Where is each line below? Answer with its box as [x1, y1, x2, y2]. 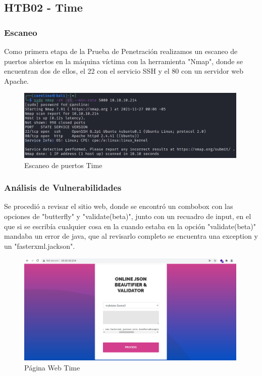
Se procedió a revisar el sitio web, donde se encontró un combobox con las [4, 201, 233, 211]
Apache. [4, 75, 29, 86]
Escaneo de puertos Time [24, 159, 102, 170]
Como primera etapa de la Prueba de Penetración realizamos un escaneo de [4, 46, 238, 56]
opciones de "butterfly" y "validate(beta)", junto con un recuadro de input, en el [4, 211, 251, 222]
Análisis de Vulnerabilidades [4, 181, 122, 194]
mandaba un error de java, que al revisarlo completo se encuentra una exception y [4, 231, 258, 241]
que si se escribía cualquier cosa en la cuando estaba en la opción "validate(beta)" [4, 221, 256, 231]
